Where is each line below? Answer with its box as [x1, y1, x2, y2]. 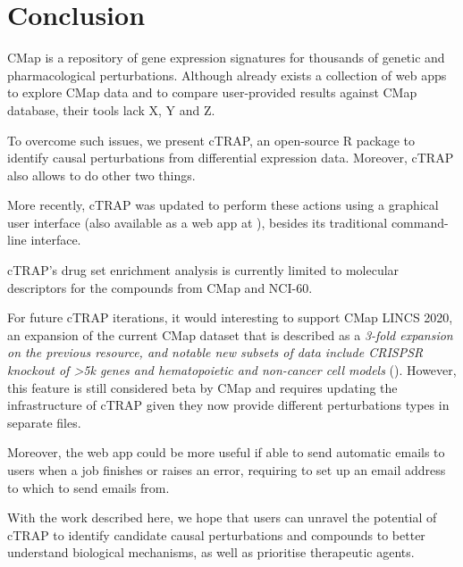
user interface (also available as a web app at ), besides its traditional [7, 213, 388, 231]
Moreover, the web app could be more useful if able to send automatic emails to [7, 443, 445, 462]
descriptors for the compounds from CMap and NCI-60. [7, 278, 313, 296]
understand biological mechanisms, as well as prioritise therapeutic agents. [7, 543, 415, 562]
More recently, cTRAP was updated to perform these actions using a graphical [7, 196, 439, 214]
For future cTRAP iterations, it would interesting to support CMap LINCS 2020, [7, 308, 453, 327]
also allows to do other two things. [7, 165, 196, 184]
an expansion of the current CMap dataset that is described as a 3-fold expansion [7, 325, 453, 344]
